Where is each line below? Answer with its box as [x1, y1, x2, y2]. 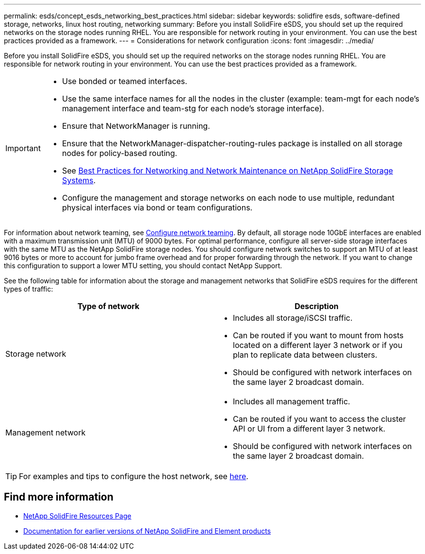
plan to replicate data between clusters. [233, 350, 377, 360]
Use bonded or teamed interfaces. [62, 76, 187, 86]
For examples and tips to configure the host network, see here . [19, 471, 248, 481]
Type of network [77, 301, 140, 311]
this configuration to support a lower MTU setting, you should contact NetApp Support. [4, 261, 282, 270]
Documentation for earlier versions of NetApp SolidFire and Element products [23, 526, 271, 535]
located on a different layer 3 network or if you [233, 340, 403, 350]
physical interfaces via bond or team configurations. [62, 203, 253, 212]
